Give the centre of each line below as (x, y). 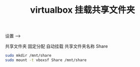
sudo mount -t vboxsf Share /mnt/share (46, 60)
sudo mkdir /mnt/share (28, 56)
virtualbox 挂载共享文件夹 (83, 10)
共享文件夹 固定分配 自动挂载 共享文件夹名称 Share (56, 46)
